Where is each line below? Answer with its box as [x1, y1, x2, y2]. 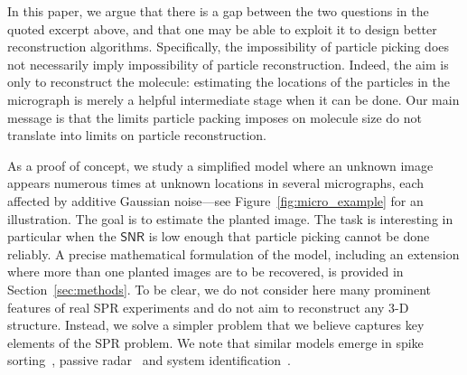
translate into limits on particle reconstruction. [7, 126, 267, 145]
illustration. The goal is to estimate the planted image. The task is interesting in [7, 209, 453, 228]
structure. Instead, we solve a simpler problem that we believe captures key [7, 315, 425, 334]
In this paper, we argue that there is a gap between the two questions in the [7, 2, 429, 20]
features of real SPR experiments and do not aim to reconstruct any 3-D [7, 297, 409, 316]
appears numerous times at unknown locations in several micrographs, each [7, 173, 425, 192]
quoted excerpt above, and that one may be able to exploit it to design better [7, 19, 437, 38]
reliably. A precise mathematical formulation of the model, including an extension [7, 244, 460, 263]
